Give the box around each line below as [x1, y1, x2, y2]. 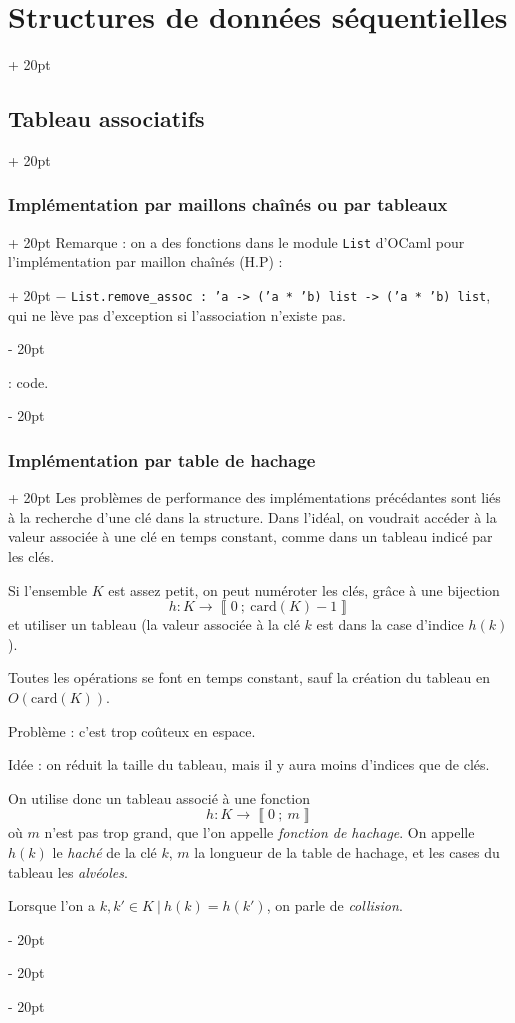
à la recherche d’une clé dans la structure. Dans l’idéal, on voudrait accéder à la [8, 506, 497, 527]
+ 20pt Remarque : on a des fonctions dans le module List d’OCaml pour [8, 231, 465, 252]
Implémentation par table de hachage [8, 447, 316, 472]
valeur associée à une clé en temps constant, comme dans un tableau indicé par [8, 526, 493, 547]
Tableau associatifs [8, 103, 205, 134]
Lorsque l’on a [8, 895, 96, 916]
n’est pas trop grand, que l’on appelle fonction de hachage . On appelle [44, 822, 475, 843]
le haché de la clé [52, 841, 157, 862]
